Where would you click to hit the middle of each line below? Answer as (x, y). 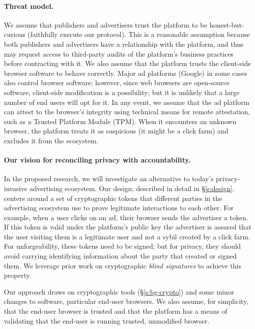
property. (18, 275)
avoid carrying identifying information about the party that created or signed (120, 256)
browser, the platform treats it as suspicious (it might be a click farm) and (116, 131)
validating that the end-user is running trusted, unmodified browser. (107, 320)
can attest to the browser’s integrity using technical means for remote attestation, (127, 112)
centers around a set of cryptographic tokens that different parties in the (113, 198)
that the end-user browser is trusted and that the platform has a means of (116, 311)
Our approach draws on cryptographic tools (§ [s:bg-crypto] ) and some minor (119, 291)
